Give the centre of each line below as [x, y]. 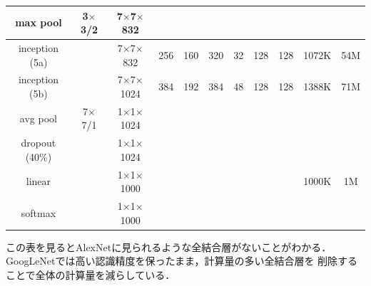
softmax [39, 212]
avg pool [38, 118]
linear [39, 181]
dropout [39, 143]
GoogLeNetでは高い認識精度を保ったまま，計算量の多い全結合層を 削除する [182, 261]
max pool [39, 22]
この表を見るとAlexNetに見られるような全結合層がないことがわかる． [169, 247]
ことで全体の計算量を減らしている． [91, 275]
